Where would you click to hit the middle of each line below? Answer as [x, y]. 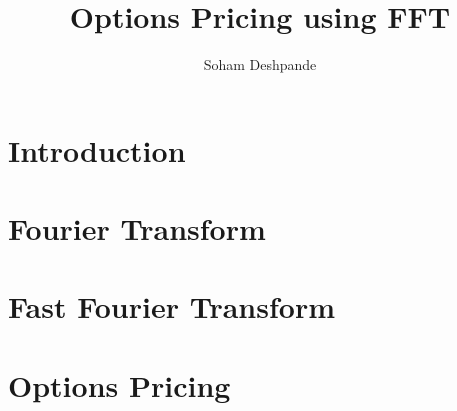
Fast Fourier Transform [171, 306]
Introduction [97, 149]
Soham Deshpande [260, 64]
